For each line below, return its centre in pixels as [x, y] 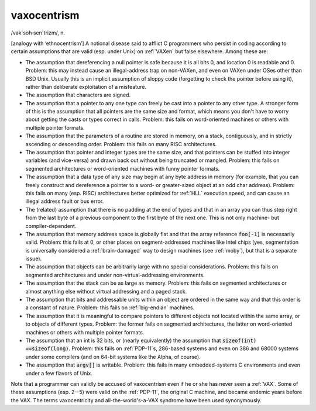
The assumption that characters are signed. [78, 95]
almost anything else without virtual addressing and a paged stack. [106, 291]
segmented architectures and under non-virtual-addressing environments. [115, 275]
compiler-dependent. [51, 226]
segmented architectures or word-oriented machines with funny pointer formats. [123, 168]
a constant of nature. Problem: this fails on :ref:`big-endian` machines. [110, 308]
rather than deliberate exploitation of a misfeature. [86, 87]
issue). [34, 259]
